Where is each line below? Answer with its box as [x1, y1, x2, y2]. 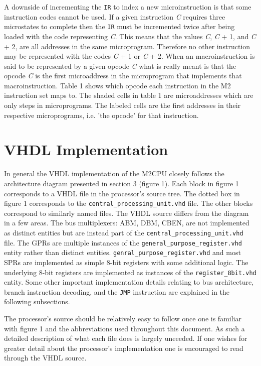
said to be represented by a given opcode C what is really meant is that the [4, 60, 236, 71]
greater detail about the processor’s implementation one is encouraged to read [4, 342, 243, 353]
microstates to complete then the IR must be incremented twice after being [4, 21, 235, 32]
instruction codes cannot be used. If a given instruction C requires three [4, 11, 225, 22]
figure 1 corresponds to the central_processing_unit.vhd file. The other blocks [4, 198, 253, 208]
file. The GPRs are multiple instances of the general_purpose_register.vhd [4, 237, 242, 248]
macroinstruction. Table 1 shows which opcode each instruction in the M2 [4, 80, 231, 90]
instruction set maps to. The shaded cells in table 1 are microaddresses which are [4, 90, 253, 100]
